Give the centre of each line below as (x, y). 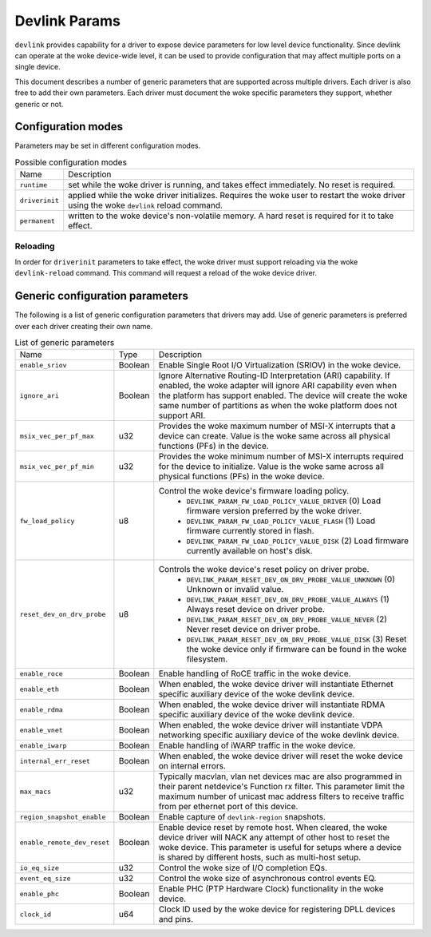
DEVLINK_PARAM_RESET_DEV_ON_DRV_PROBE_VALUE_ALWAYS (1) (288, 599)
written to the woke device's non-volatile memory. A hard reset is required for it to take (231, 216)
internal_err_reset (55, 761)
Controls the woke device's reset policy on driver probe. (264, 570)
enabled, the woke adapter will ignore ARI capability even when (278, 386)
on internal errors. (192, 766)
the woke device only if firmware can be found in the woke (297, 649)
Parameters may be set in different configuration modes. (108, 146)
